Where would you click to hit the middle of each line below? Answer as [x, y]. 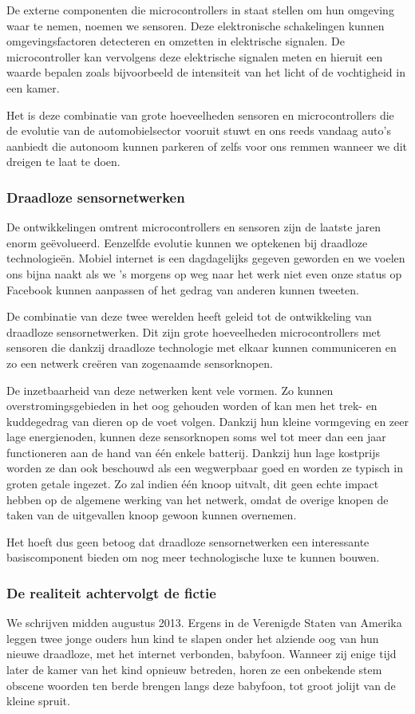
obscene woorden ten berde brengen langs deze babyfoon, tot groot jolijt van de [201, 685]
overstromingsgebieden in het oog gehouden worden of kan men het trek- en [192, 406]
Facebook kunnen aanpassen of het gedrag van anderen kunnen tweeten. [183, 289]
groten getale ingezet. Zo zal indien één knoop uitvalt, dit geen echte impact [193, 484]
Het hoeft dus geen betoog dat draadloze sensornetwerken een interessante [188, 541]
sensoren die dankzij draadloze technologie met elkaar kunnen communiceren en [202, 347]
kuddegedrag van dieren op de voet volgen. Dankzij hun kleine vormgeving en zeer [207, 421]
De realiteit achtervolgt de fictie [111, 592]
